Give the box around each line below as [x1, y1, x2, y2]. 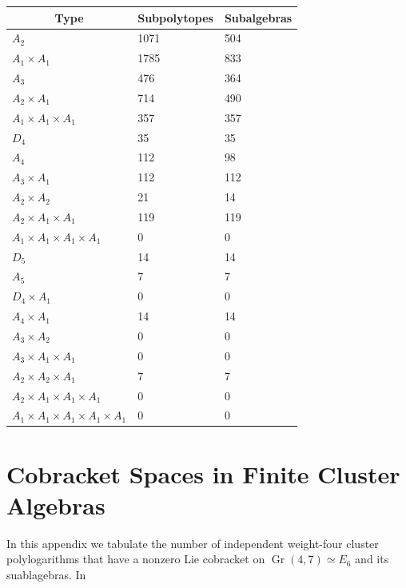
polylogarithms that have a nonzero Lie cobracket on [6, 550, 265, 567]
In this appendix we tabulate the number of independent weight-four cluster [6, 534, 379, 551]
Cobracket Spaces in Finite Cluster [6, 457, 400, 490]
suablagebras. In [6, 566, 86, 582]
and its [355, 550, 389, 567]
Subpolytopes [137, 9, 213, 26]
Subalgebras [224, 9, 293, 26]
